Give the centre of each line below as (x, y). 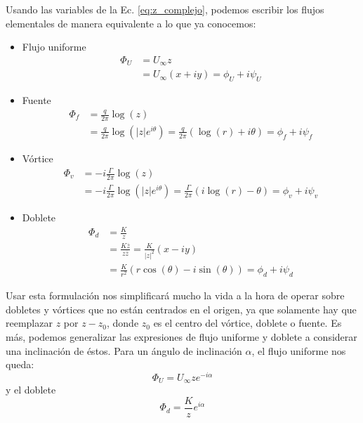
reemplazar (29, 323)
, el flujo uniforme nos (299, 350)
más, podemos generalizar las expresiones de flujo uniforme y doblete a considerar (181, 336)
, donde (123, 323)
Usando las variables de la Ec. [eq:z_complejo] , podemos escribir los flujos (165, 9)
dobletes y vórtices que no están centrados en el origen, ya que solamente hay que (181, 309)
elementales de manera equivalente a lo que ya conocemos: (131, 23)
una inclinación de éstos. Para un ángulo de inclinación (124, 350)
